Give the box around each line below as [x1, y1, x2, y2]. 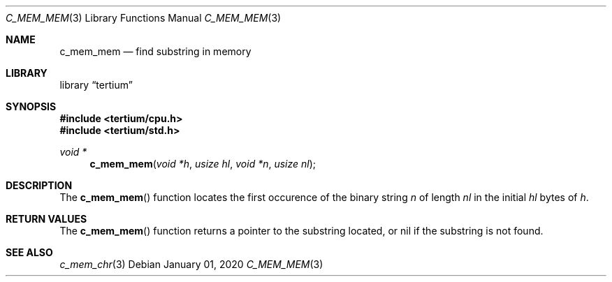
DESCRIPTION [6, 179, 73, 191]
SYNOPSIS [6, 101, 57, 112]
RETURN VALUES [6, 213, 87, 225]
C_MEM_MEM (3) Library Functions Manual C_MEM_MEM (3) [6, 12, 282, 24]
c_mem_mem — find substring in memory [59, 45, 252, 57]
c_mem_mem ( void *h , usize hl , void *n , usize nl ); [89, 158, 316, 170]
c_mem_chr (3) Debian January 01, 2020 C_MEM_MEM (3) [59, 258, 323, 270]
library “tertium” [59, 79, 133, 91]
